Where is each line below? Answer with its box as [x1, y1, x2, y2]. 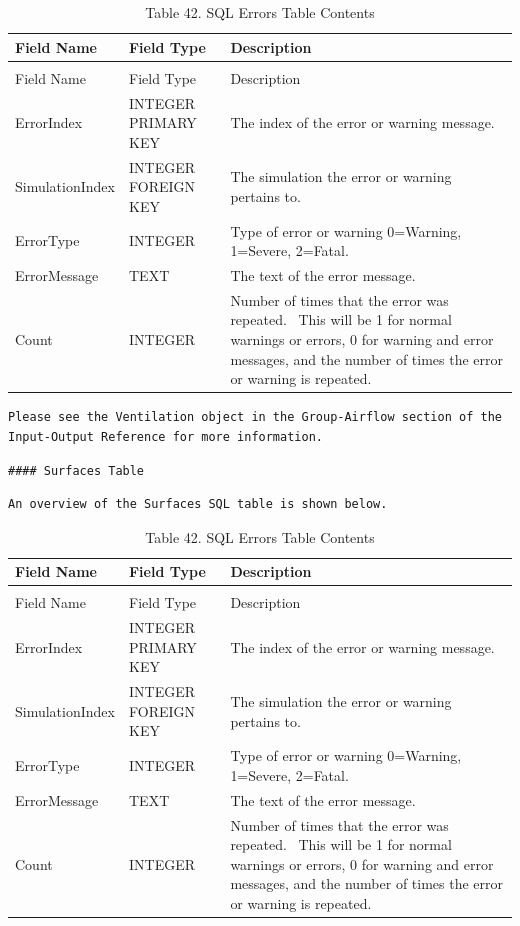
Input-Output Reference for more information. [8, 429, 323, 444]
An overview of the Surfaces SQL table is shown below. [8, 497, 388, 512]
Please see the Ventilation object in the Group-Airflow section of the [8, 410, 502, 425]
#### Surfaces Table [8, 463, 145, 478]
